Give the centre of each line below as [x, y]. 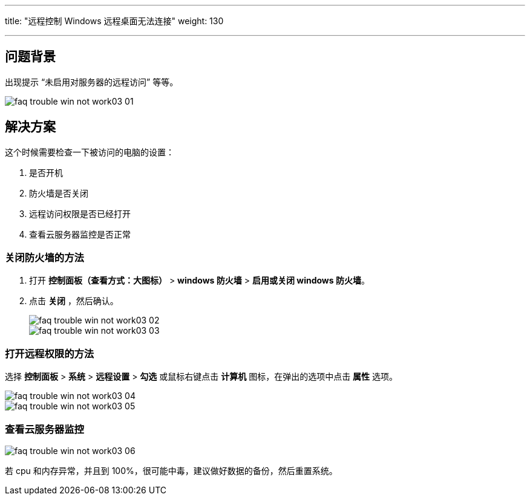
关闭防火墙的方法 [44, 258]
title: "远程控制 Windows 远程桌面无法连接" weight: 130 [114, 21]
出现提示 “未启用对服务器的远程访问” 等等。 [92, 82]
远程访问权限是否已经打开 [80, 213]
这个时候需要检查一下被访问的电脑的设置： [90, 152]
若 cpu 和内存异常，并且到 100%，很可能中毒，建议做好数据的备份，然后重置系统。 [171, 470]
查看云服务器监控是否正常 [80, 234]
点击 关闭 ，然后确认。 [74, 301]
